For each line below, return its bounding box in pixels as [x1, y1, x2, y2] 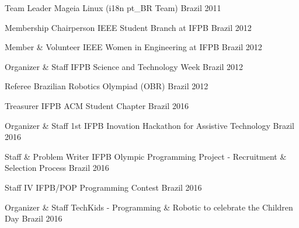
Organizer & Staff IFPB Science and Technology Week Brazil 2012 [5, 60, 244, 72]
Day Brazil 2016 [5, 212, 62, 225]
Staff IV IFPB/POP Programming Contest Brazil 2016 [5, 181, 202, 193]
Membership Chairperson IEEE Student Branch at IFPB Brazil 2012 [5, 21, 252, 33]
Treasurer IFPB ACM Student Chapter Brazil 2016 [5, 99, 189, 111]
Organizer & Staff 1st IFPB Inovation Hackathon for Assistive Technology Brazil [5, 119, 294, 131]
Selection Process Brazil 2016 [5, 162, 109, 174]
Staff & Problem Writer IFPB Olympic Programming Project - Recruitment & [5, 150, 287, 162]
